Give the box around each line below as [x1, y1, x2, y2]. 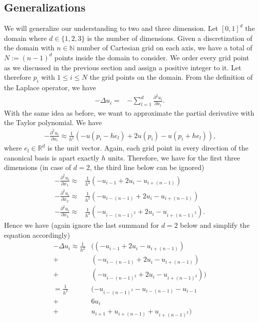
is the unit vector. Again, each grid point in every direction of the [47, 143, 249, 153]
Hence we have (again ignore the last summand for [4, 220, 159, 230]
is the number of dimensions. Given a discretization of [87, 32, 253, 43]
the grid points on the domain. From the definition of [89, 72, 253, 82]
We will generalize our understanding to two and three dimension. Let [4, 23, 219, 33]
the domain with [4, 42, 55, 53]
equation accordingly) [4, 229, 70, 240]
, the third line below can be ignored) [90, 162, 205, 172]
